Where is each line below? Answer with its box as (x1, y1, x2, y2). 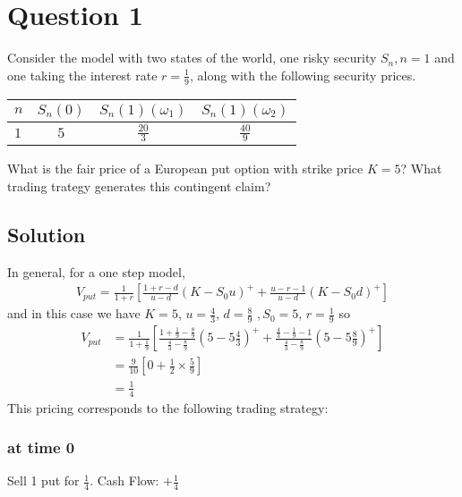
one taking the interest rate (7, 65, 158, 84)
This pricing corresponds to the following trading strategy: (7, 398, 329, 417)
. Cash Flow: (90, 471, 159, 490)
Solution (7, 220, 86, 248)
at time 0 (7, 436, 75, 459)
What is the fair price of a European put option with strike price (7, 159, 364, 178)
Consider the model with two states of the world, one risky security (7, 48, 377, 67)
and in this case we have (7, 304, 141, 323)
